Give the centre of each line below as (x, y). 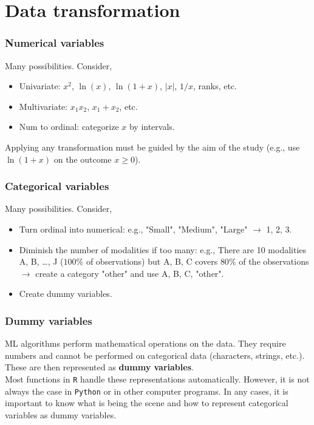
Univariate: (40, 86)
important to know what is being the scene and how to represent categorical (147, 403)
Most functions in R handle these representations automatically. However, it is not (157, 379)
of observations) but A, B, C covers (152, 261)
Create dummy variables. (66, 294)
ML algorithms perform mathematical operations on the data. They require (145, 343)
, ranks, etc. (215, 86)
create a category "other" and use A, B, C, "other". (130, 273)
